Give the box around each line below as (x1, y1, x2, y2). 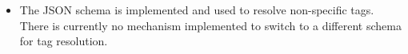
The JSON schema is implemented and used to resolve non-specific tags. (19, 2, 374, 17)
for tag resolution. (19, 33, 108, 49)
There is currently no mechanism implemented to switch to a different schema (19, 17, 402, 33)
